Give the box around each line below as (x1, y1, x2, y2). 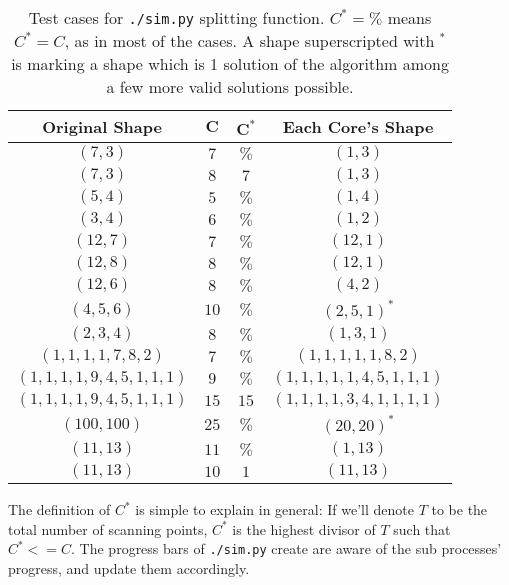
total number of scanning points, (8, 518, 208, 539)
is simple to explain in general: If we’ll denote (135, 499, 414, 519)
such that (393, 518, 451, 539)
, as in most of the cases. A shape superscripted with (64, 29, 435, 52)
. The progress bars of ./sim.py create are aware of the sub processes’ (71, 538, 502, 559)
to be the (431, 499, 488, 519)
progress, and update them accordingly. (8, 557, 250, 578)
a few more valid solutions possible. (106, 75, 354, 98)
